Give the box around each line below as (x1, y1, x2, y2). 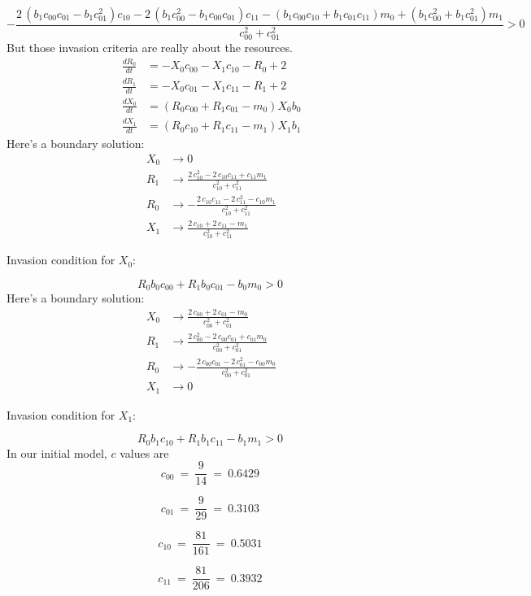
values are (120, 444, 169, 461)
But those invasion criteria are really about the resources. (7, 39, 293, 56)
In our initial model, (7, 444, 107, 461)
